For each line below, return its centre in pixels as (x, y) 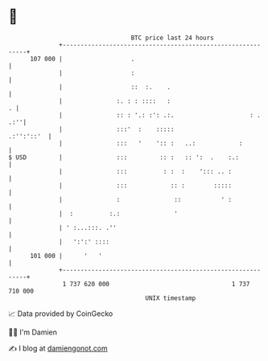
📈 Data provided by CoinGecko (61, 314)
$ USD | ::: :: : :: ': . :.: (124, 157)
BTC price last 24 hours (173, 38)
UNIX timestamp (171, 298)
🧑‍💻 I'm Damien (33, 332)
